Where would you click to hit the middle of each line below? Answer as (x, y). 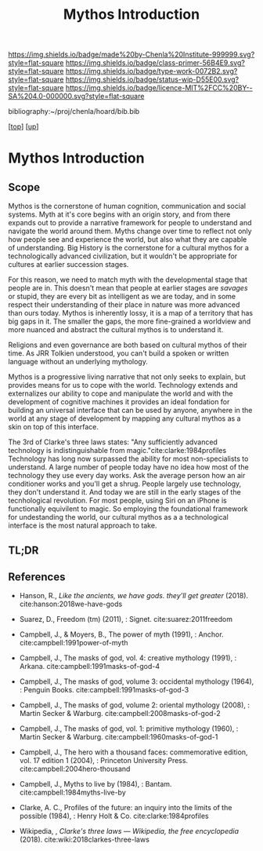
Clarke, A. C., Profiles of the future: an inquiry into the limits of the (126, 808)
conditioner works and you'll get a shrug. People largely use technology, (125, 484)
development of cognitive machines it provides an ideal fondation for (119, 402)
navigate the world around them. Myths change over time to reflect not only (130, 231)
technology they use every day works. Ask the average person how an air (127, 476)
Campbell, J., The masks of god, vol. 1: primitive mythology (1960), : (129, 729)
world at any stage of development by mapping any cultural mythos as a (124, 418)
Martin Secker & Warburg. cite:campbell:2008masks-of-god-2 (120, 714)
